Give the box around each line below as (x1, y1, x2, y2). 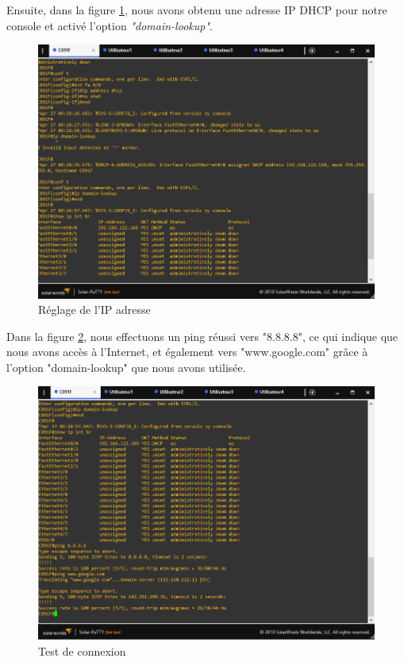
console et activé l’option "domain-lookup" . (6, 17, 213, 33)
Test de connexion (38, 642, 126, 659)
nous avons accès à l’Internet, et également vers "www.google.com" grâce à (6, 343, 368, 360)
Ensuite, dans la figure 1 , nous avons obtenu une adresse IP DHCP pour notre (6, 2, 387, 17)
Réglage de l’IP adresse (38, 301, 151, 318)
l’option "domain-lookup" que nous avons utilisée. (6, 358, 246, 375)
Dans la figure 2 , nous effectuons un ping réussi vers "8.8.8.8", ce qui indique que (6, 327, 398, 344)
